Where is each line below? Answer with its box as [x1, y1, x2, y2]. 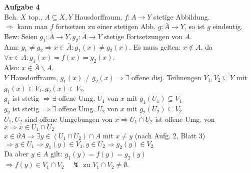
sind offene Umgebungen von [24, 113, 113, 124]
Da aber [4, 148, 29, 159]
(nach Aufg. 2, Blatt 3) [134, 130, 205, 140]
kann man [17, 21, 48, 32]
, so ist [184, 21, 205, 32]
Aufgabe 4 [4, 2, 40, 12]
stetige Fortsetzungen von [104, 31, 182, 41]
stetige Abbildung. [153, 11, 210, 22]
